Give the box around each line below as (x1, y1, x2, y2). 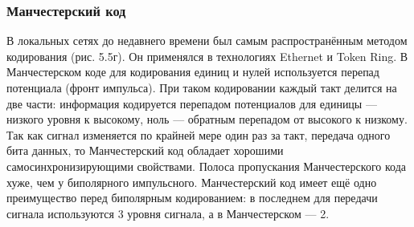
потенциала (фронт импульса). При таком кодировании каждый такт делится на (6, 79, 397, 95)
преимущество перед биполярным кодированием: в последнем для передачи (6, 189, 378, 206)
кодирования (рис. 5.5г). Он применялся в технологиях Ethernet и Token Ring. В (6, 47, 408, 64)
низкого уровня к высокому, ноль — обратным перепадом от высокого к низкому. (6, 111, 408, 128)
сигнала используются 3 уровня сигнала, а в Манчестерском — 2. (6, 205, 330, 221)
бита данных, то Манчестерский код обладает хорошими (6, 142, 284, 159)
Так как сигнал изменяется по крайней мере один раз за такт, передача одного (6, 126, 391, 143)
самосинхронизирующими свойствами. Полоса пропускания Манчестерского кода (6, 157, 406, 174)
